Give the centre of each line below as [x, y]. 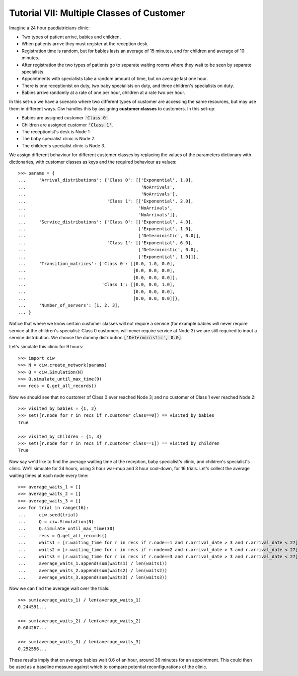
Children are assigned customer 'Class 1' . [67, 125]
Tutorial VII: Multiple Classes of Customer [97, 13]
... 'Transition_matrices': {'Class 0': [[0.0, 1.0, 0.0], [97, 264]
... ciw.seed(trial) [48, 515]
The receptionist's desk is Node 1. [56, 132]
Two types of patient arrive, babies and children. [71, 37]
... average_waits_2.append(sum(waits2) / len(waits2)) [93, 570]
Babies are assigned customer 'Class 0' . [66, 118]
